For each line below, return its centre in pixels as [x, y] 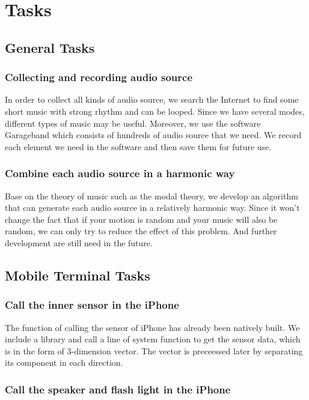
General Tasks [50, 47]
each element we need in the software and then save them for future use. [138, 146]
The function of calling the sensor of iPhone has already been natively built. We [152, 327]
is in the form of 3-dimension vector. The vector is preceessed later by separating [154, 350]
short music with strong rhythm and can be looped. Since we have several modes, [155, 111]
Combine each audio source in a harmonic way [120, 173]
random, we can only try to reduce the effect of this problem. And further [141, 231]
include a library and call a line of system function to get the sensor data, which [153, 339]
